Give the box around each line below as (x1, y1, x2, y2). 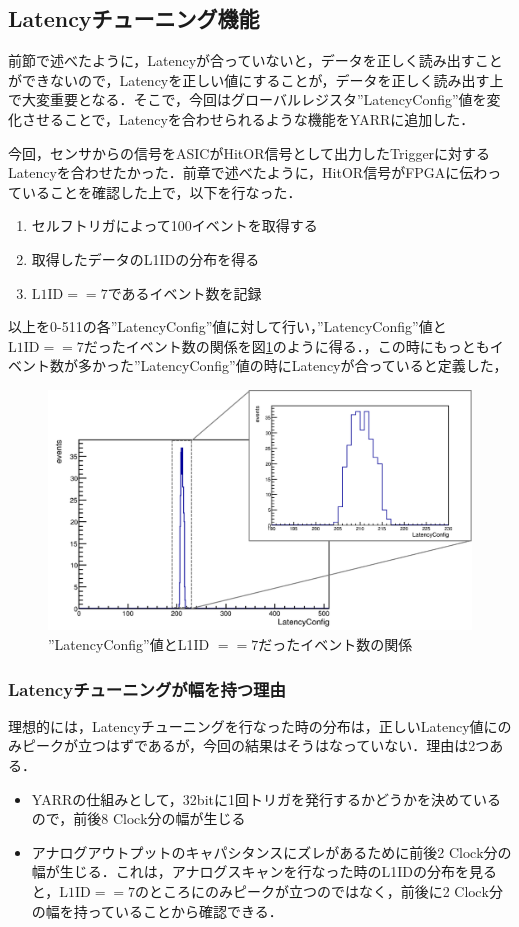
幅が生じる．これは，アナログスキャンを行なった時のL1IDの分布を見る (31, 861, 498, 882)
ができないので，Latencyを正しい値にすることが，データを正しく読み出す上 (8, 69, 504, 90)
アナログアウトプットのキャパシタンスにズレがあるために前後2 (31, 841, 445, 862)
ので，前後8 (31, 808, 109, 829)
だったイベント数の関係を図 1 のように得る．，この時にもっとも (83, 335, 490, 356)
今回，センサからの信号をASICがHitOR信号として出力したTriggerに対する (8, 142, 491, 163)
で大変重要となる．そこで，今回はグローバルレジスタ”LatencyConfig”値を (8, 89, 487, 110)
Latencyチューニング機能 (8, 3, 260, 34)
